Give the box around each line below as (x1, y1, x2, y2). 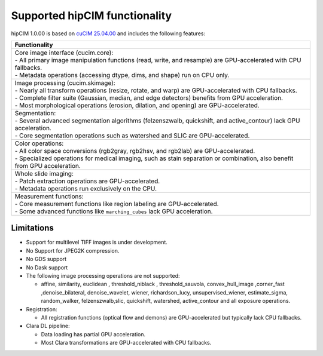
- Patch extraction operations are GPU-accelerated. (14, 177, 160, 185)
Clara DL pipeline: (26, 323, 70, 330)
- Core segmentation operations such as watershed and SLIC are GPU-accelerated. (14, 131, 250, 140)
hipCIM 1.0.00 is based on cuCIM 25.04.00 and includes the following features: (11, 30, 206, 37)
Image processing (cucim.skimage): (14, 78, 116, 87)
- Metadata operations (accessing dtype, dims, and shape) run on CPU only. (14, 70, 230, 79)
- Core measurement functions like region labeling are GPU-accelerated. (14, 200, 219, 208)
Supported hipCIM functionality (11, 9, 172, 22)
